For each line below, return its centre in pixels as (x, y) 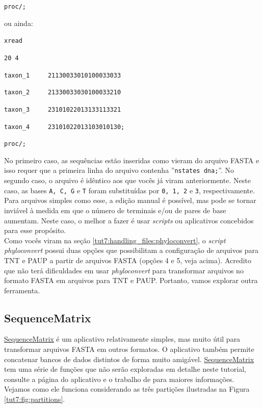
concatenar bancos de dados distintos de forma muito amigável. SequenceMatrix (129, 359)
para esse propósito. (35, 230)
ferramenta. (22, 290)
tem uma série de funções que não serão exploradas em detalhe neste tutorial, (125, 369)
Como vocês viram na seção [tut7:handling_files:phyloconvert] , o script (115, 240)
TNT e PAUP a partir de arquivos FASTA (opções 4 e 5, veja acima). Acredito (128, 260)
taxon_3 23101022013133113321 (63, 109)
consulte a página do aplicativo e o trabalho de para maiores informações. (119, 379)
